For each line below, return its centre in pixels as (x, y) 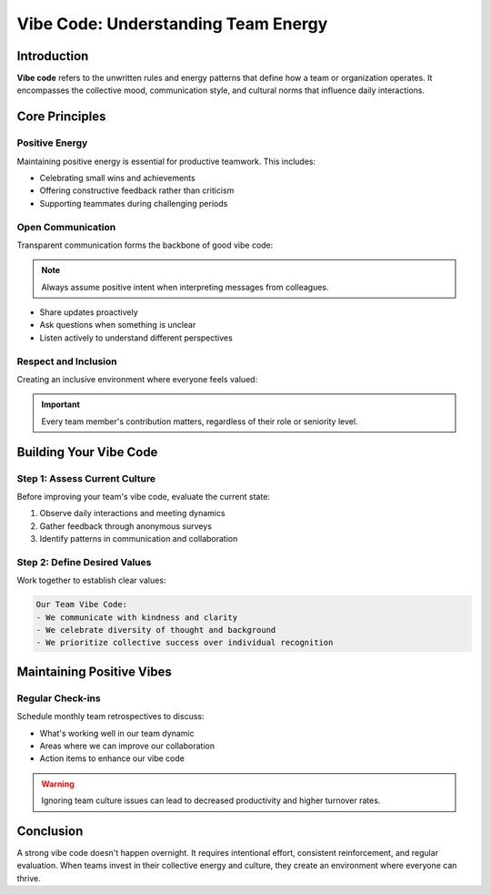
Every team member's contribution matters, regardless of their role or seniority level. (200, 421)
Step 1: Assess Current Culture (86, 478)
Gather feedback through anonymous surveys (126, 526)
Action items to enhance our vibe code (112, 758)
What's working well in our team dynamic (117, 733)
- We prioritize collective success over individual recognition (185, 643)
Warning (58, 784)
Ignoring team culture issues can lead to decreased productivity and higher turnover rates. (211, 800)
